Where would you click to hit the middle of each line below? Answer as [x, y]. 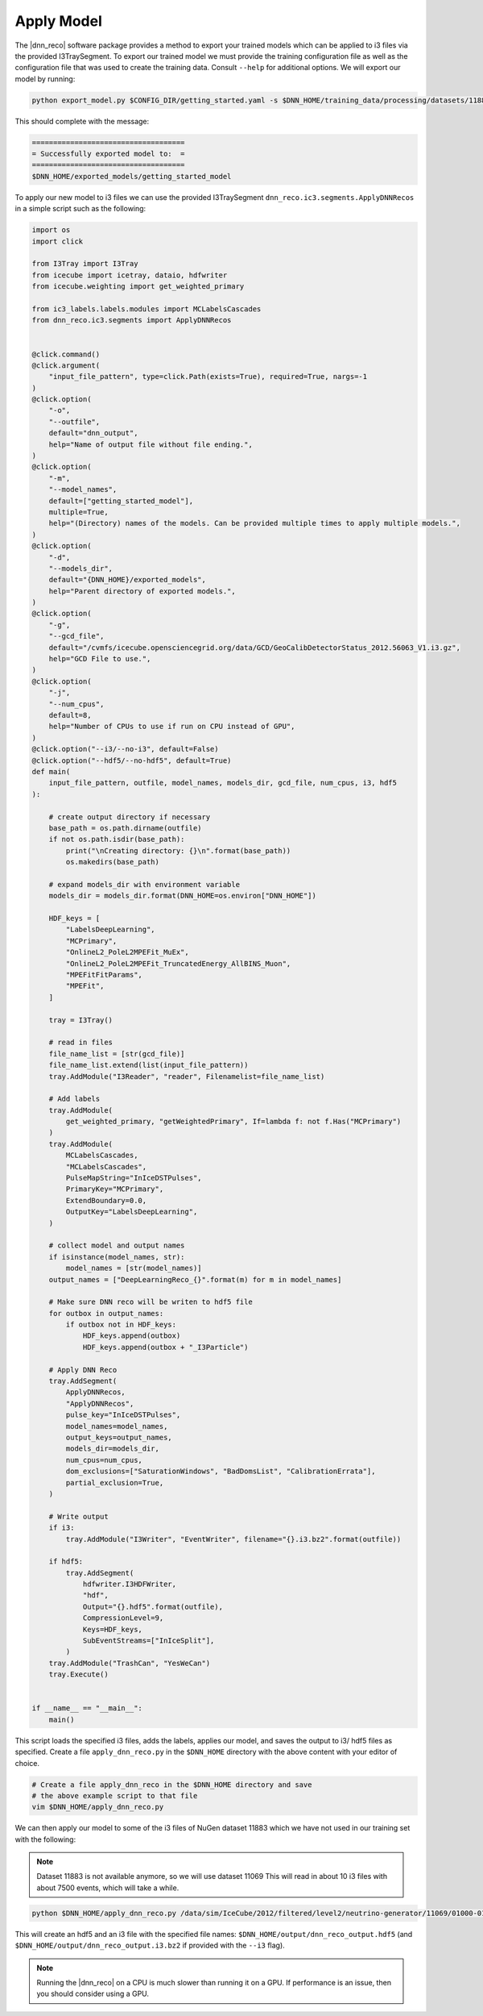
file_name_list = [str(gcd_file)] [117, 1054]
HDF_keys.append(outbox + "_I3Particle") [165, 1347]
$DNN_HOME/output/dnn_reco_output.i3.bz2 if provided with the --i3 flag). [150, 1945]
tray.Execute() [78, 1674]
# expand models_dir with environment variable [144, 884]
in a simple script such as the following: [80, 209]
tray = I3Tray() [80, 1020]
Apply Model [58, 21]
